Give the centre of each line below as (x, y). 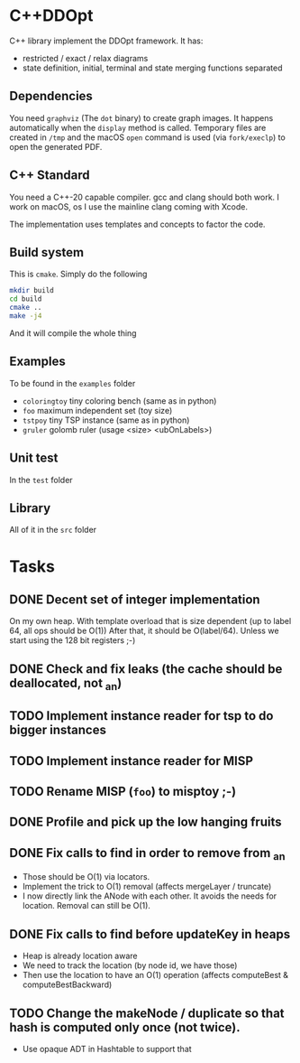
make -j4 (26, 316)
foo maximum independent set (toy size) (97, 410)
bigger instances (58, 730)
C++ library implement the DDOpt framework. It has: (106, 41)
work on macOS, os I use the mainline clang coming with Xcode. (129, 206)
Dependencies (51, 96)
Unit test (34, 458)
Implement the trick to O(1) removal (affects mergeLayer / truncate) (147, 887)
